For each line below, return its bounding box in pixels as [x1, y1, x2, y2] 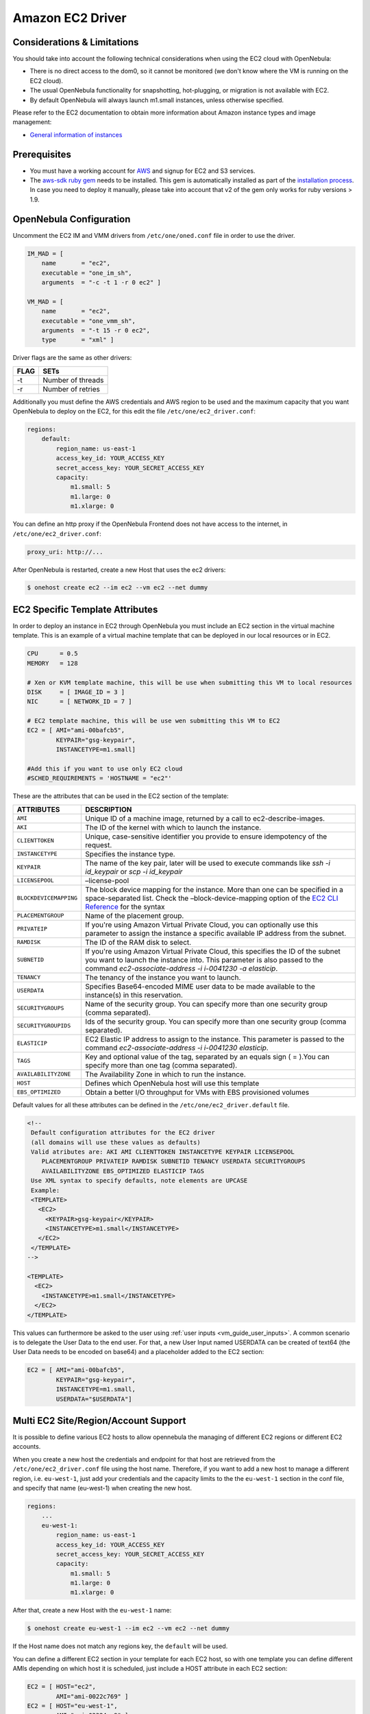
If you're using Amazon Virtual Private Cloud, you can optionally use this [85, 919, 319, 929]
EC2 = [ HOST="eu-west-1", [27, 1702, 118, 1710]
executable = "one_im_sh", [41, 269, 133, 277]
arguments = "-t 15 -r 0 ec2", [41, 326, 151, 334]
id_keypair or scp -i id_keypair [85, 867, 183, 876]
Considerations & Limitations [12, 36, 139, 48]
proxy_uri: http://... [27, 548, 103, 555]
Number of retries [42, 384, 101, 394]
